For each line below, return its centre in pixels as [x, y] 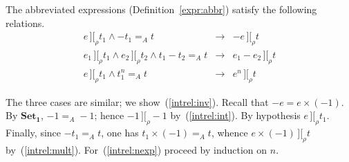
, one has [120, 133]
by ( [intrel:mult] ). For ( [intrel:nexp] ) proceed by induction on [136, 149]
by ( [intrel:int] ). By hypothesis [235, 115]
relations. [25, 22]
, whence [229, 133]
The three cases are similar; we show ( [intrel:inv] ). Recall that [137, 101]
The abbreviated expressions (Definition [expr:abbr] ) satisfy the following [161, 9]
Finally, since [34, 133]
